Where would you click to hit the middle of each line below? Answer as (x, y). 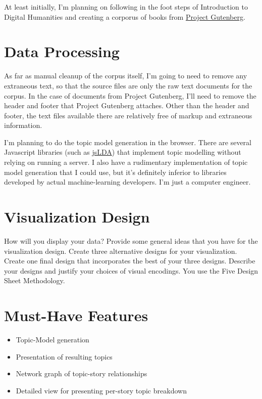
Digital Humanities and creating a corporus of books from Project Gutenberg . (125, 16)
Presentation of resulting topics (64, 356)
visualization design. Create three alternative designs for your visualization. (121, 251)
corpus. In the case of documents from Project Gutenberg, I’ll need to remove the (130, 95)
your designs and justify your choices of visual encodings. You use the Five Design (131, 270)
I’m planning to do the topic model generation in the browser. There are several (128, 142)
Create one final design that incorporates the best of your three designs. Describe (130, 261)
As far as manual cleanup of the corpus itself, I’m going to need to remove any (126, 76)
